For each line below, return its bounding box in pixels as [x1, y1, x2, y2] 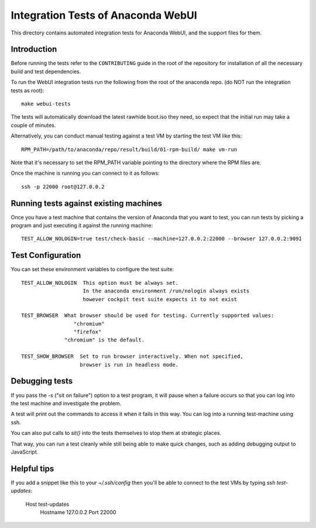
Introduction [11, 44, 57, 54]
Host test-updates [25, 501, 70, 508]
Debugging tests [11, 376, 73, 386]
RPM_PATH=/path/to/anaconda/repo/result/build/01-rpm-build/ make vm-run [21, 146, 238, 153]
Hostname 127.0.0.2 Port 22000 [40, 509, 116, 516]
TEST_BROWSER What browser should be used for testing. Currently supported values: [21, 312, 274, 319]
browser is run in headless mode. [80, 361, 178, 368]
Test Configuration [11, 250, 81, 260]
